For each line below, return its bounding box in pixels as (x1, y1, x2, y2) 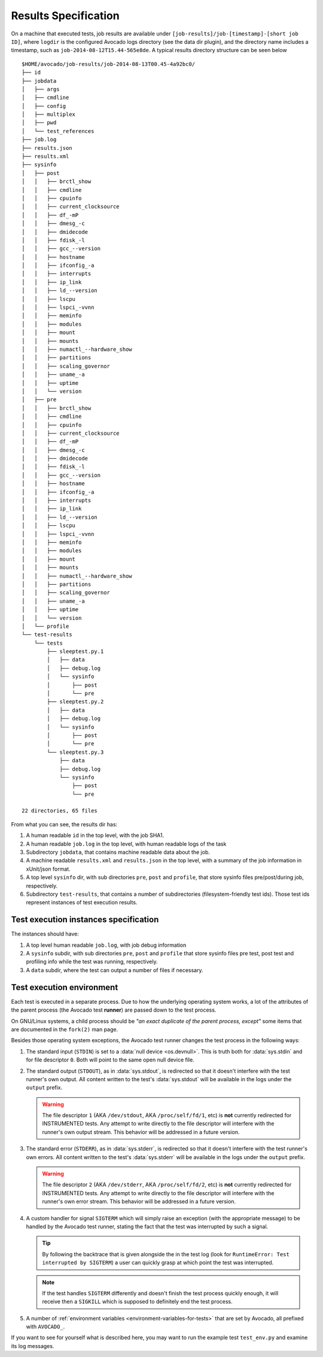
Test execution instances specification (11, 914, 159, 925)
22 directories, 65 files (22, 807, 98, 814)
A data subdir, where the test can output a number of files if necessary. (26, 966, 203, 974)
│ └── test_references (22, 128, 95, 134)
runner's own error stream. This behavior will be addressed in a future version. (42, 1198, 236, 1205)
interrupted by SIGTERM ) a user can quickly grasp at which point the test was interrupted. (42, 1259, 274, 1266)
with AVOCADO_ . (26, 1323, 65, 1331)
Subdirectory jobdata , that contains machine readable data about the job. (26, 848, 211, 856)
